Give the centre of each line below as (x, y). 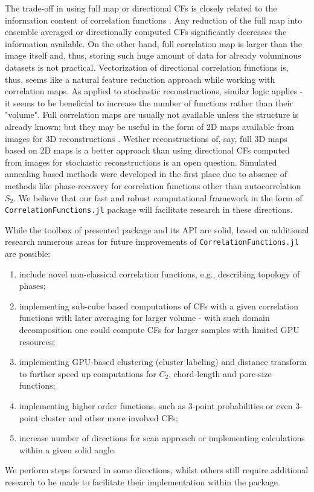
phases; (32, 286)
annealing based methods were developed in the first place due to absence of (146, 174)
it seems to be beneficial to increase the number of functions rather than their (149, 102)
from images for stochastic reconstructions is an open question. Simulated (141, 162)
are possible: (28, 253)
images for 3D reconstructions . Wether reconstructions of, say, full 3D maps (146, 138)
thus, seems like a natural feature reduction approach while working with (140, 79)
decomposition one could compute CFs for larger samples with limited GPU (159, 329)
